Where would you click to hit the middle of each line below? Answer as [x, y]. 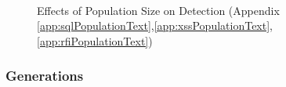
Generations [45, 76]
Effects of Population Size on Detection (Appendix [158, 10]
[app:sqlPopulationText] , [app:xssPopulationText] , [155, 25]
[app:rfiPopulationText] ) [95, 40]
